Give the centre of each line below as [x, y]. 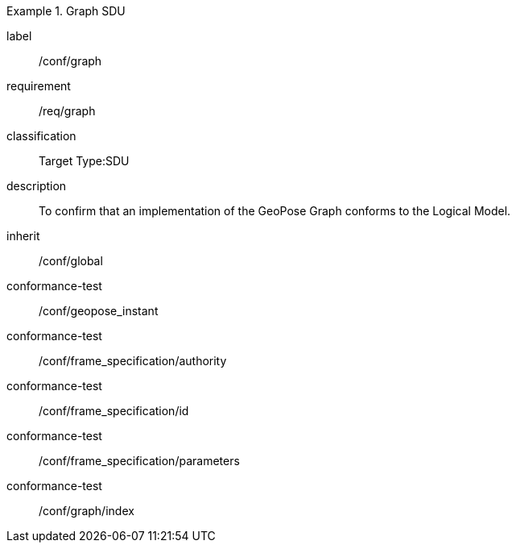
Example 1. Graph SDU [66, 11]
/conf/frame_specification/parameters [139, 461]
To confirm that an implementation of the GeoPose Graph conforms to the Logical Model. [275, 211]
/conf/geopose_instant [99, 311]
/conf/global [71, 261]
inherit [23, 236]
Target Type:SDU [84, 161]
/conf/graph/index [87, 511]
